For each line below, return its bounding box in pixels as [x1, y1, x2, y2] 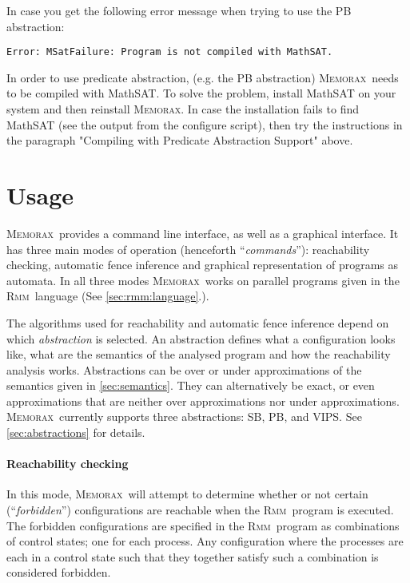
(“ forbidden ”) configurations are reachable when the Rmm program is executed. [6, 502, 394, 518]
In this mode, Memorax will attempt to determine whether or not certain [6, 486, 368, 502]
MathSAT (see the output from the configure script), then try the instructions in [6, 116, 403, 133]
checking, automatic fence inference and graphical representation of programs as [6, 256, 399, 273]
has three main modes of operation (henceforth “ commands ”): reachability [6, 240, 370, 257]
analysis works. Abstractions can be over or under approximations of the [6, 361, 362, 378]
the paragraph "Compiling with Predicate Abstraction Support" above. [6, 132, 353, 149]
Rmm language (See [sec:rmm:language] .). [6, 288, 209, 304]
